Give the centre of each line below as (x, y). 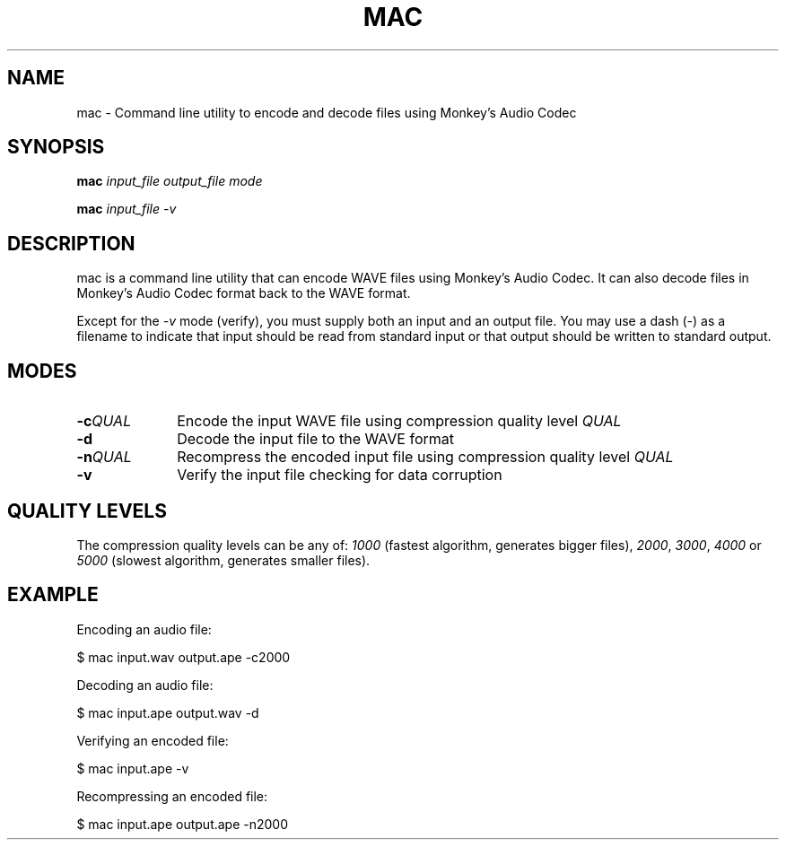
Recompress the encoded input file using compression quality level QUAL (425, 457)
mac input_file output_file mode (170, 181)
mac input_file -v (127, 209)
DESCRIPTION (71, 243)
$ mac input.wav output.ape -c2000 (183, 657)
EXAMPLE (53, 595)
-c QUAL (104, 421)
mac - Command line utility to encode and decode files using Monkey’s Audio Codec (327, 112)
